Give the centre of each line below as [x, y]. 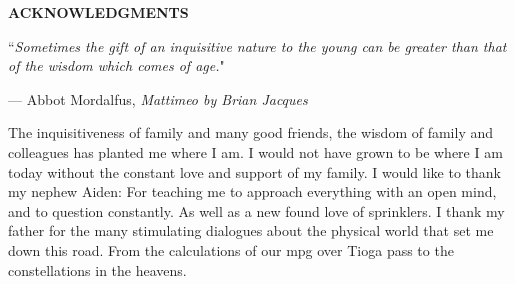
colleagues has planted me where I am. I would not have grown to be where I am [255, 151]
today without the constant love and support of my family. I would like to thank [254, 171]
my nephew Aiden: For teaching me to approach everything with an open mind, [252, 191]
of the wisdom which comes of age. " [116, 65]
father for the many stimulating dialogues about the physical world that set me [251, 230]
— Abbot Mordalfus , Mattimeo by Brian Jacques [158, 98]
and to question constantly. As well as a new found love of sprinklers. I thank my [256, 210]
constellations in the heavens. [97, 269]
